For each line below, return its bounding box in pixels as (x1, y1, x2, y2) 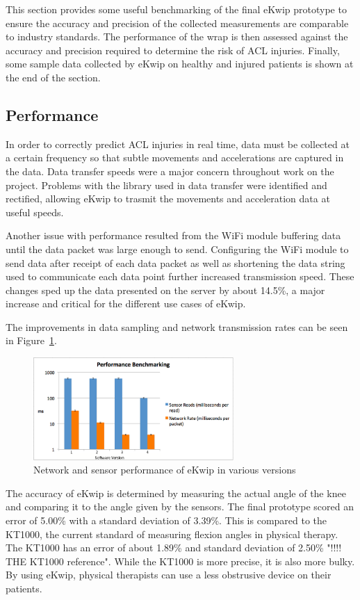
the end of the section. (6, 70, 101, 84)
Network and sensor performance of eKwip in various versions (33, 462, 296, 477)
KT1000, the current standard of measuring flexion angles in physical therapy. (6, 526, 338, 541)
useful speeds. (6, 204, 64, 219)
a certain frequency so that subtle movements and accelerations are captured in (6, 150, 344, 165)
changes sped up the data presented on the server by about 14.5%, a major (6, 282, 325, 297)
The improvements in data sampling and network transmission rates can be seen (6, 319, 348, 334)
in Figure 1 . (6, 333, 57, 348)
